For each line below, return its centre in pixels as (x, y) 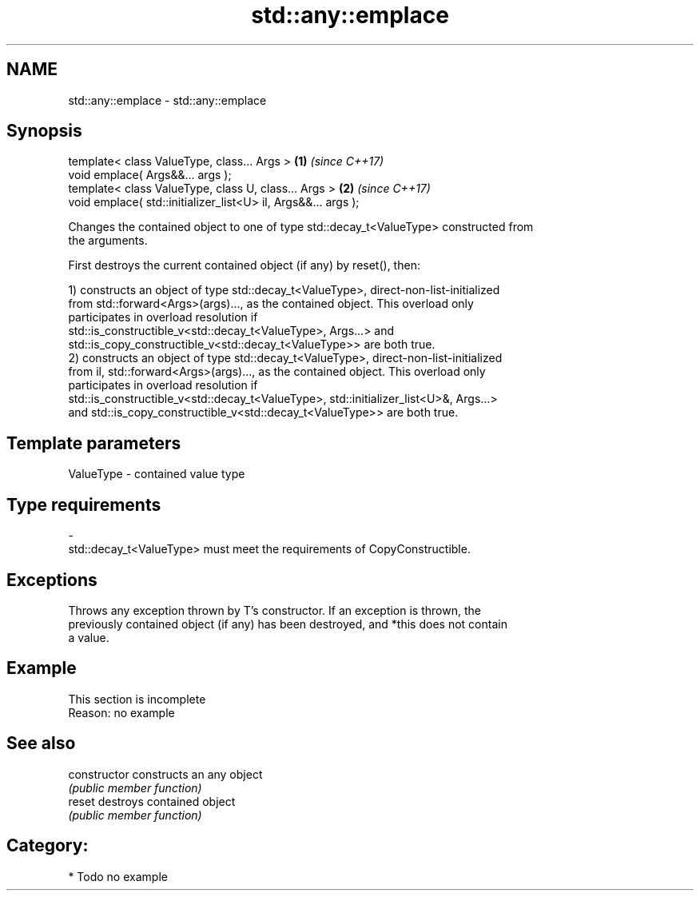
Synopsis (44, 131)
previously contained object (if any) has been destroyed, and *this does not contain (288, 624)
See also (41, 744)
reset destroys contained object (152, 801)
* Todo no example (118, 876)
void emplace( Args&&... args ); (150, 175)
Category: (48, 846)
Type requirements (84, 504)
